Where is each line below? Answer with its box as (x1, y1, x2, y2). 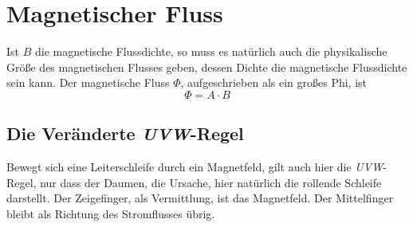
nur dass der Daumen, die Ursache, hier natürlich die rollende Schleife (40, 174, 382, 190)
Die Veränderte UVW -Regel (6, 121, 244, 146)
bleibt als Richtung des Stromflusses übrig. (6, 205, 215, 221)
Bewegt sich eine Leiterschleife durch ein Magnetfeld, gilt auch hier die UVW (6, 159, 383, 175)
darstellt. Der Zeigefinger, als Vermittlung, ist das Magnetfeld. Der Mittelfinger (6, 190, 394, 206)
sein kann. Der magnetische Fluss (6, 74, 170, 91)
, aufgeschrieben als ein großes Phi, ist (180, 74, 368, 91)
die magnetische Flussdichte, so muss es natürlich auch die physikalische (34, 43, 387, 60)
